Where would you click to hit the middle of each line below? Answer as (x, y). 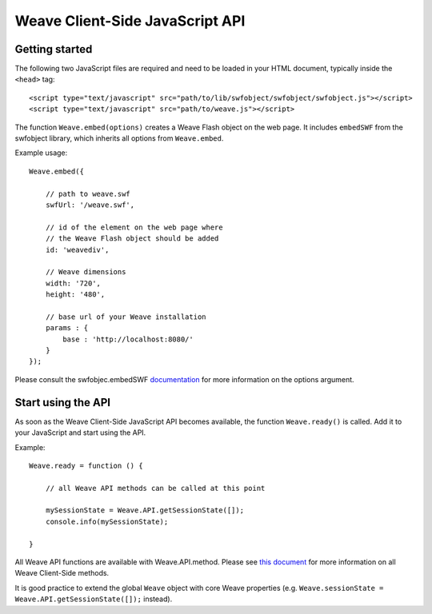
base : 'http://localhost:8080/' (128, 339)
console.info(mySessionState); (107, 521)
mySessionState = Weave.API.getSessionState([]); (144, 510)
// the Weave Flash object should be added (132, 239)
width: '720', (73, 283)
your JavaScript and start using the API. (80, 433)
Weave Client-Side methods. (62, 573)
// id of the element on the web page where (134, 227)
